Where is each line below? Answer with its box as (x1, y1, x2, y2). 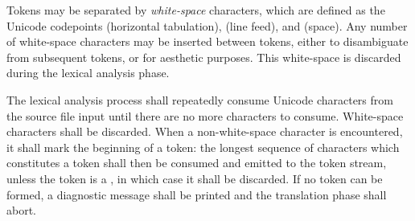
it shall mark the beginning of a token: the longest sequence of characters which (6, 138, 400, 155)
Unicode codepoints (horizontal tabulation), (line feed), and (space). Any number (6, 17, 408, 34)
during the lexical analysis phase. (6, 64, 170, 81)
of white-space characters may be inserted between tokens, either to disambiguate (6, 33, 409, 50)
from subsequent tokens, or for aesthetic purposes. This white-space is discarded (6, 48, 401, 65)
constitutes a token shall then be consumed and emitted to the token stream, (6, 154, 387, 171)
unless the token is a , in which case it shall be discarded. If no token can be (6, 170, 383, 186)
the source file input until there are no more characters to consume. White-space (6, 107, 404, 124)
